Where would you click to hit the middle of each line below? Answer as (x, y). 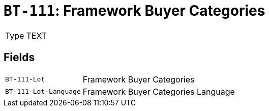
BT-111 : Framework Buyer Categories (134, 11)
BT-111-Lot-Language (43, 92)
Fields (19, 58)
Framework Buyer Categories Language (159, 91)
